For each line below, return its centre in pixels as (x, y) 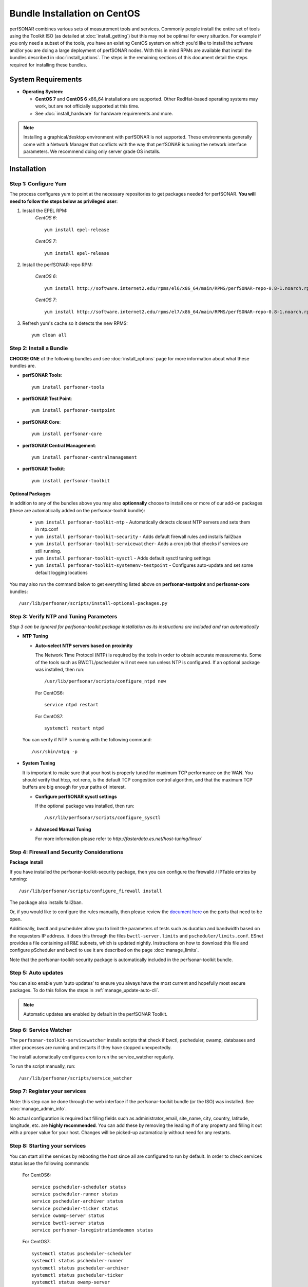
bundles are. (23, 366)
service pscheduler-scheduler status (79, 1187)
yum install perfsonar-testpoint (73, 410)
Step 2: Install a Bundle (39, 349)
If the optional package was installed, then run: (85, 806)
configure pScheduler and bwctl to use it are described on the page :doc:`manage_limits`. (104, 950)
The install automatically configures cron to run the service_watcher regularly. (92, 1057)
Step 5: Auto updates (36, 973)
